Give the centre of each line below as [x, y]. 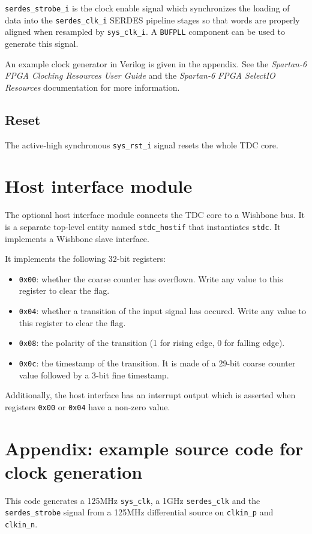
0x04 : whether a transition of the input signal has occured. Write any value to [163, 311]
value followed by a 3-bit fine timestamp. [94, 375]
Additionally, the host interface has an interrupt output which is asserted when [150, 395]
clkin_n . [21, 524]
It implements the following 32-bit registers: [85, 259]
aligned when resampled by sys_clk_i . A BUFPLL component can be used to [145, 32]
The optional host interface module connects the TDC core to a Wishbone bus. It [155, 215]
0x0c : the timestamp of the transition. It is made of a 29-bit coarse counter [157, 363]
